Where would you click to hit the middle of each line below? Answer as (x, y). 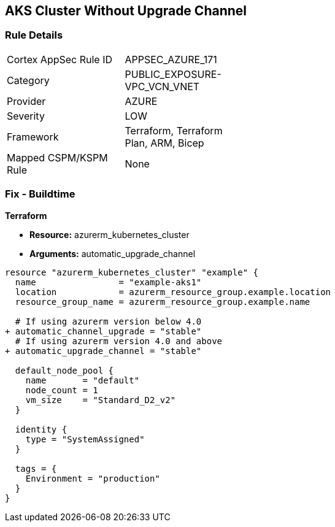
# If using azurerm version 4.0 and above (119, 341)
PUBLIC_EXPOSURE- (173, 74)
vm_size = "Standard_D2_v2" (101, 400)
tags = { (36, 468)
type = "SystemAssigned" (85, 439)
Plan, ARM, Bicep (164, 143)
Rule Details (34, 35)
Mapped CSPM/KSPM (57, 157)
